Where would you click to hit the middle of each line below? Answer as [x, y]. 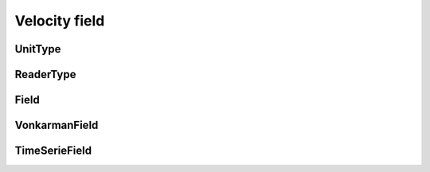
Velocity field [60, 21]
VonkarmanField [57, 125]
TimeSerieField [53, 151]
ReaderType [45, 74]
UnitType [38, 49]
